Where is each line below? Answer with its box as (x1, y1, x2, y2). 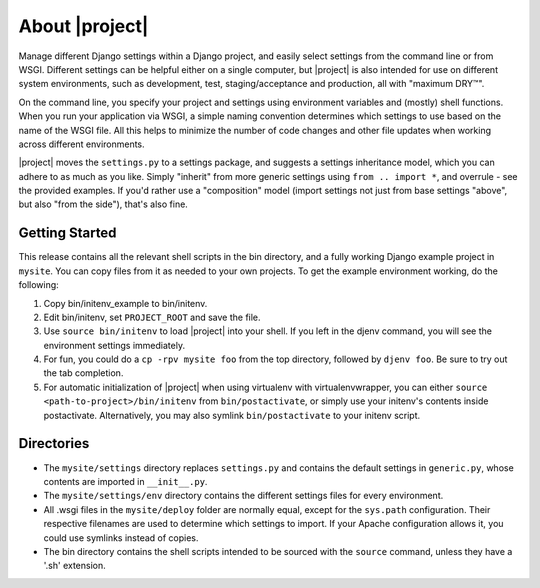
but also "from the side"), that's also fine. (18, 198, 189, 210)
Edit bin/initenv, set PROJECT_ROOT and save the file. (43, 311, 261, 323)
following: (18, 279, 59, 291)
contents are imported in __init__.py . (43, 475, 208, 487)
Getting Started (18, 225, 117, 242)
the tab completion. (43, 367, 124, 379)
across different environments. (18, 138, 145, 150)
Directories (18, 435, 90, 452)
